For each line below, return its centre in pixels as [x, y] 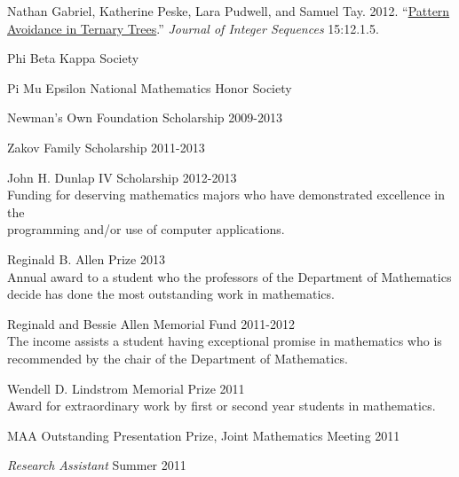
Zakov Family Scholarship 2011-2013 [106, 147]
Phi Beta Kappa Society [73, 58]
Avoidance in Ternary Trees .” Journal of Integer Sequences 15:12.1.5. [193, 28]
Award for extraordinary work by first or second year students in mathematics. [222, 406]
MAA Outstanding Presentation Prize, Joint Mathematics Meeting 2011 [204, 435]
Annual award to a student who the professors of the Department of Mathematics [229, 276]
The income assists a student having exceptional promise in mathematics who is [225, 341]
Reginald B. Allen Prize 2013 [86, 258]
